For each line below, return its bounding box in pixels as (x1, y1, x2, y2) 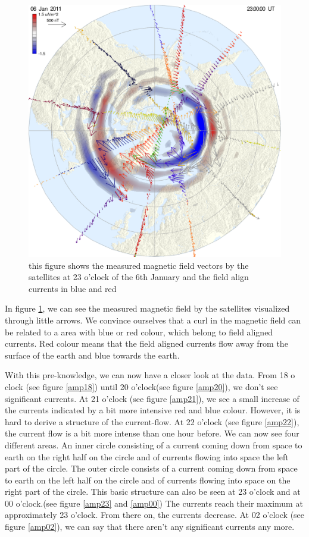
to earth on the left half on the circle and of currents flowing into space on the (5, 473, 291, 486)
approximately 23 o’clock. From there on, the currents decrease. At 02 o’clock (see (5, 508, 305, 521)
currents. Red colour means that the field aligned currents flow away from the (5, 337, 288, 350)
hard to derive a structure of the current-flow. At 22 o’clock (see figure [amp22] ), (5, 415, 299, 428)
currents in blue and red (29, 282, 117, 294)
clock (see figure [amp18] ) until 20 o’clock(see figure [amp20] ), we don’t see (5, 380, 278, 392)
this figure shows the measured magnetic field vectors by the (29, 259, 249, 271)
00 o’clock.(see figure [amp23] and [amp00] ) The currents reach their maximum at (5, 497, 303, 509)
